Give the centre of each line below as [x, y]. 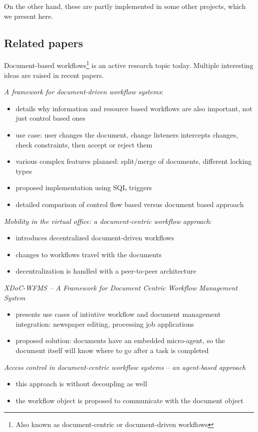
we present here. [29, 16]
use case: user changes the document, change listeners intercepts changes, [127, 135]
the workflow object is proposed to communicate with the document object [129, 400]
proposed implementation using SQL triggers [84, 187]
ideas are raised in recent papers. [54, 75]
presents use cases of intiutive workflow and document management [118, 314]
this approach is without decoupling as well [81, 384]
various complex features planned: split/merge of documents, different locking [134, 161]
